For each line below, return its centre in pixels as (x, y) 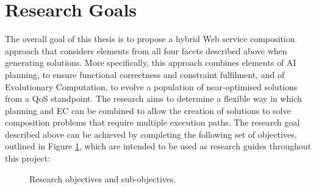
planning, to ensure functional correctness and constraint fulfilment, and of (145, 74)
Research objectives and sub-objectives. (103, 178)
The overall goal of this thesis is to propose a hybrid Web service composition (150, 39)
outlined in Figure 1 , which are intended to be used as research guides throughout (158, 146)
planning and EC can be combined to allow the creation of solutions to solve (148, 110)
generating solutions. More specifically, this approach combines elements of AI (151, 62)
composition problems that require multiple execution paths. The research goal (153, 122)
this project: (28, 158)
